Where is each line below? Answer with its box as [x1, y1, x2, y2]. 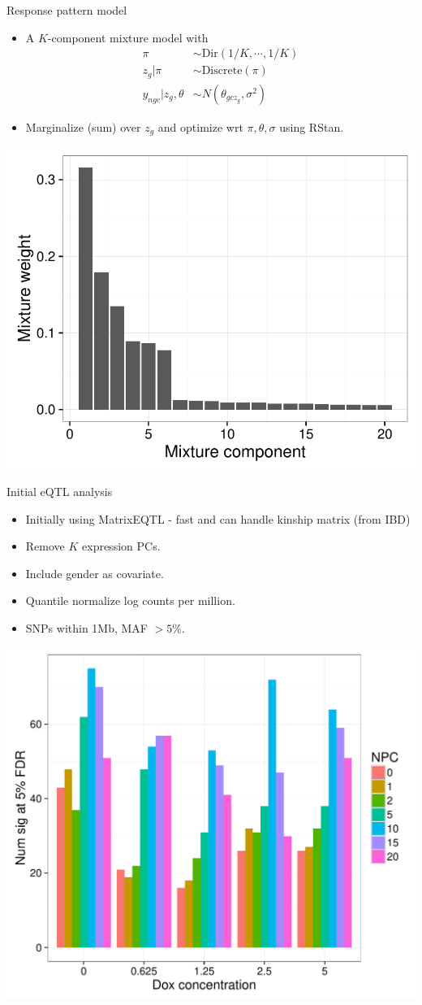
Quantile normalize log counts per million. [25, 592, 235, 609]
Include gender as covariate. [25, 564, 164, 581]
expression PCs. [82, 537, 161, 555]
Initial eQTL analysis [6, 483, 113, 500]
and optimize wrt [157, 118, 243, 135]
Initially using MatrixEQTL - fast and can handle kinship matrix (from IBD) [25, 510, 411, 527]
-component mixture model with [47, 28, 209, 46]
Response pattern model [6, 2, 127, 18]
